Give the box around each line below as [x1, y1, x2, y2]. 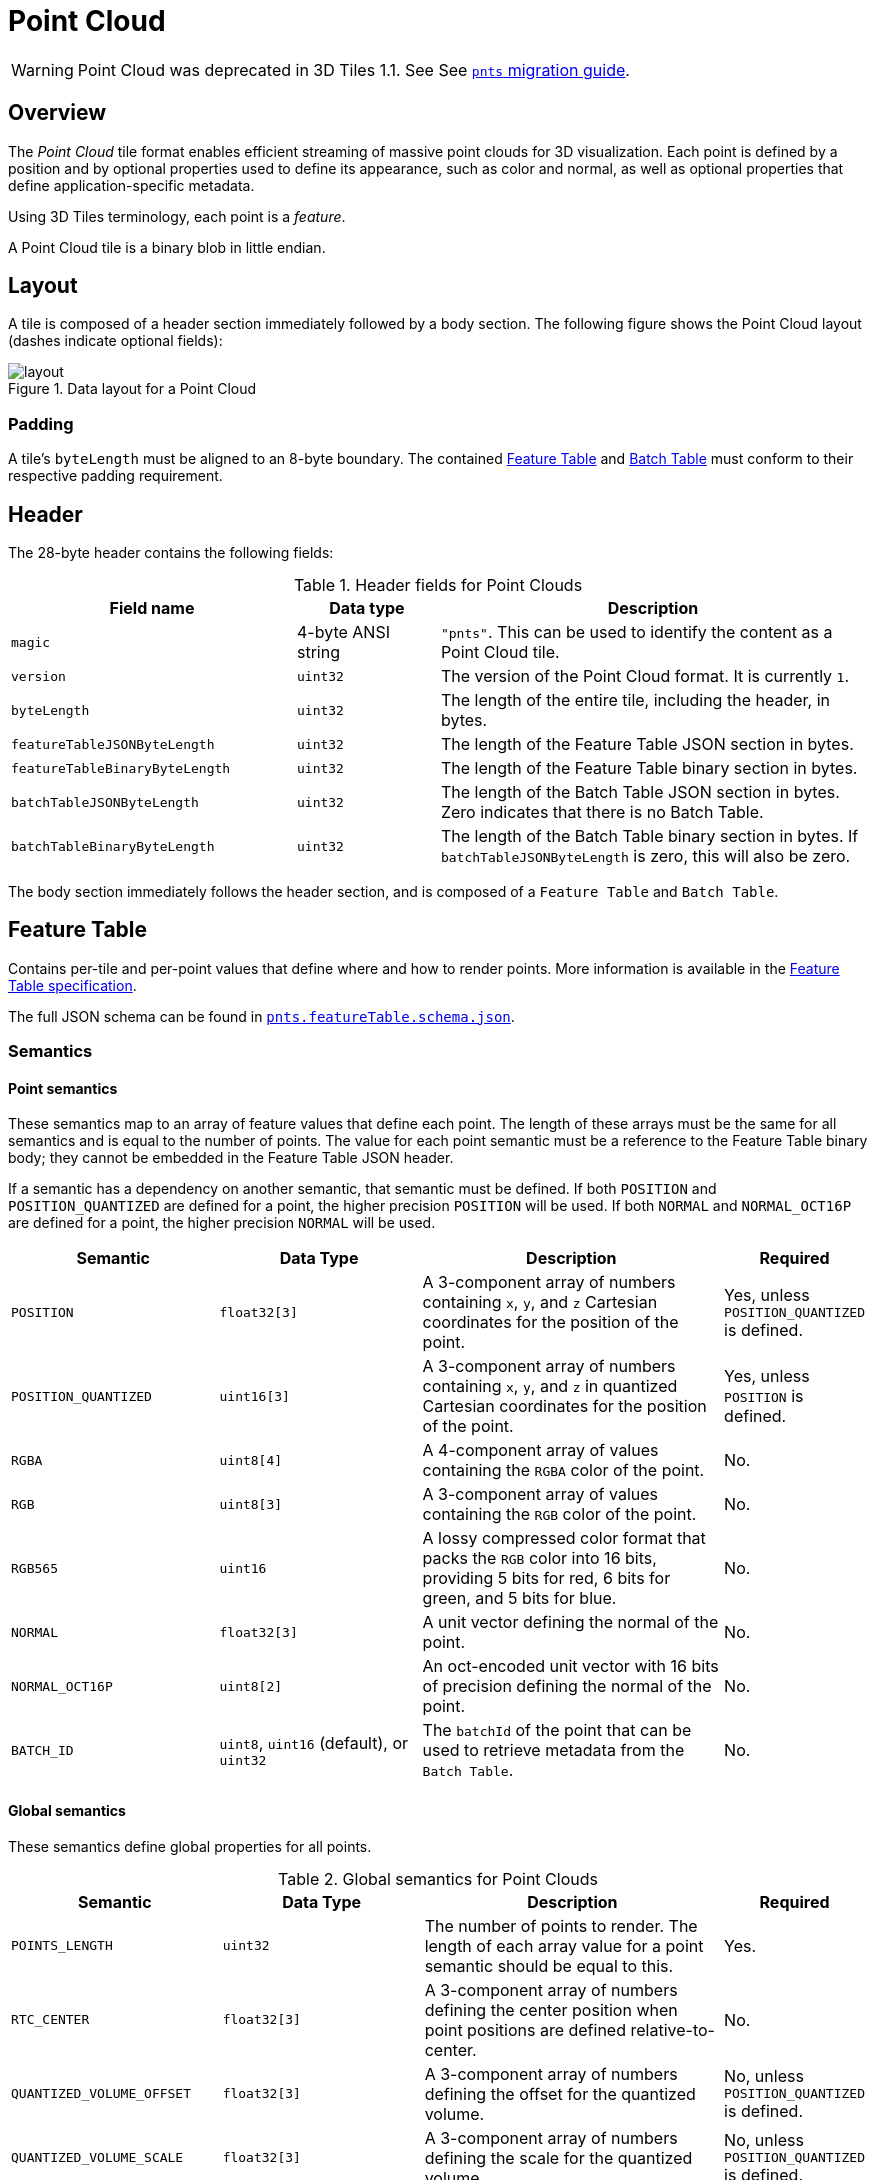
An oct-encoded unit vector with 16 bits [422, 1656, 719, 1677]
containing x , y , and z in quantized [422, 1376, 678, 1397]
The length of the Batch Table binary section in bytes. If [440, 826, 859, 847]
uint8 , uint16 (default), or [219, 1732, 409, 1753]
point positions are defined [424, 2019, 626, 2040]
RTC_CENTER [11, 2012, 90, 2028]
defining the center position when [424, 1999, 678, 2020]
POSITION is [724, 1386, 804, 1407]
